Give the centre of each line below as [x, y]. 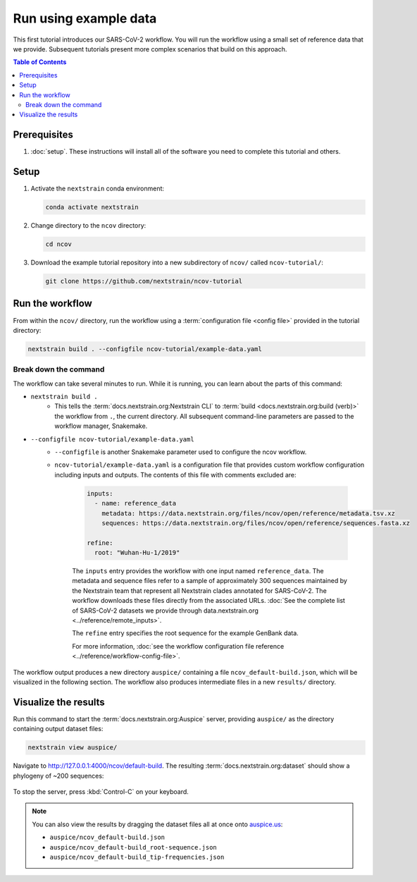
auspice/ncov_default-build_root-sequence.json [133, 847]
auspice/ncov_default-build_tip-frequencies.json [137, 857]
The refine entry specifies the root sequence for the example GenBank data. [185, 633]
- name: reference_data [135, 503]
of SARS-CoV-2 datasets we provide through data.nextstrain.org [165, 611]
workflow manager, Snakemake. [101, 426]
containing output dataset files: [58, 729]
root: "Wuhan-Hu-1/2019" [137, 553]
